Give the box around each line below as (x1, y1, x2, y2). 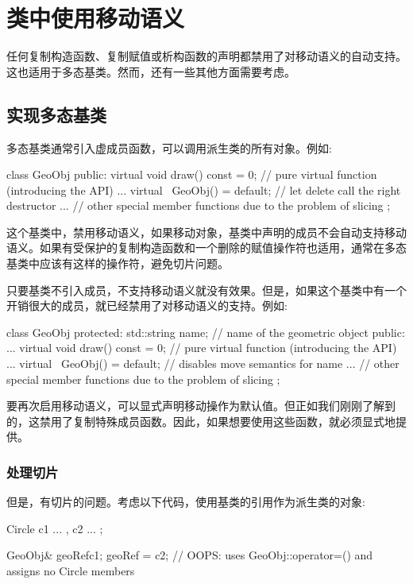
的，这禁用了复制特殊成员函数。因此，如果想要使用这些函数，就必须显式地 (6, 412, 396, 429)
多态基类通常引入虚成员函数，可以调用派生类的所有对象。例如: (6, 139, 332, 156)
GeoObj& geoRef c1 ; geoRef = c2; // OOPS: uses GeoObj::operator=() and (6, 547, 373, 563)
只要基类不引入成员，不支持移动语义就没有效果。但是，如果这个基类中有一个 (6, 281, 407, 298)
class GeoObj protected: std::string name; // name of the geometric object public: (6, 323, 405, 340)
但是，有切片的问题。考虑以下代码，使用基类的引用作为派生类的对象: (6, 493, 365, 510)
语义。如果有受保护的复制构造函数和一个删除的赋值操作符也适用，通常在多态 (6, 239, 407, 256)
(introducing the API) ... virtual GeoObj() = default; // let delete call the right (6, 181, 401, 198)
